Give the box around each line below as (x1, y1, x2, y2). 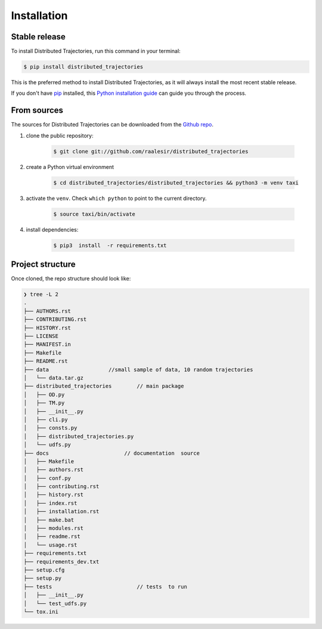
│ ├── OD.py (23, 391, 65, 398)
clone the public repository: (26, 132, 94, 139)
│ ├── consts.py (23, 424, 78, 431)
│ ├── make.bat (23, 516, 75, 523)
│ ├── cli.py (23, 416, 68, 423)
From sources (11, 105, 64, 116)
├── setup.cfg (23, 566, 65, 573)
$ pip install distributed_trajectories (23, 63, 143, 70)
